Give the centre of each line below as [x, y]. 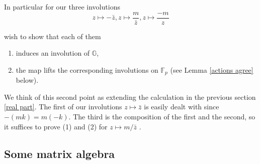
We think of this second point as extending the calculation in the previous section [130, 97]
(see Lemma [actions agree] [212, 69]
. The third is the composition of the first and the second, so [162, 117]
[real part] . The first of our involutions [63, 107]
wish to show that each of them [53, 36]
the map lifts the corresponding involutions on [87, 69]
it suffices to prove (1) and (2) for [56, 126]
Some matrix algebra [60, 153]
